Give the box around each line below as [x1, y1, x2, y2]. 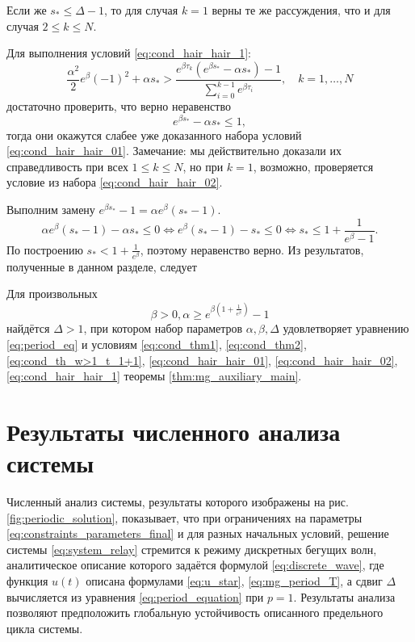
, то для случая [104, 2, 178, 18]
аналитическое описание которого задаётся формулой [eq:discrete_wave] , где [6, 556, 384, 573]
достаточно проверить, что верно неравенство [6, 97, 231, 114]
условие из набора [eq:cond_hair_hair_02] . [6, 174, 223, 191]
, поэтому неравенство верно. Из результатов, [140, 241, 364, 258]
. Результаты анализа [293, 588, 396, 605]
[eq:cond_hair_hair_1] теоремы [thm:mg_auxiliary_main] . [6, 367, 302, 384]
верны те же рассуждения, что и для [212, 2, 391, 18]
